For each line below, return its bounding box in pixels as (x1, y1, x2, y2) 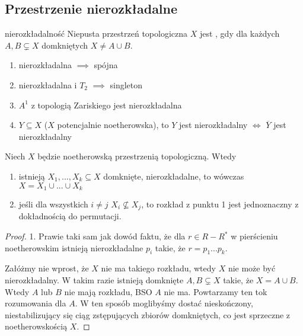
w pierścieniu (231, 230, 278, 242)
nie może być (228, 262, 276, 274)
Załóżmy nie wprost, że (5, 262, 89, 274)
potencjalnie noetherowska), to (57, 119, 169, 131)
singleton (110, 78, 143, 91)
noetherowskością (5, 320, 68, 332)
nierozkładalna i (18, 78, 77, 91)
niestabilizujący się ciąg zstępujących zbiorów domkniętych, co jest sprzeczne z (5, 308, 291, 321)
